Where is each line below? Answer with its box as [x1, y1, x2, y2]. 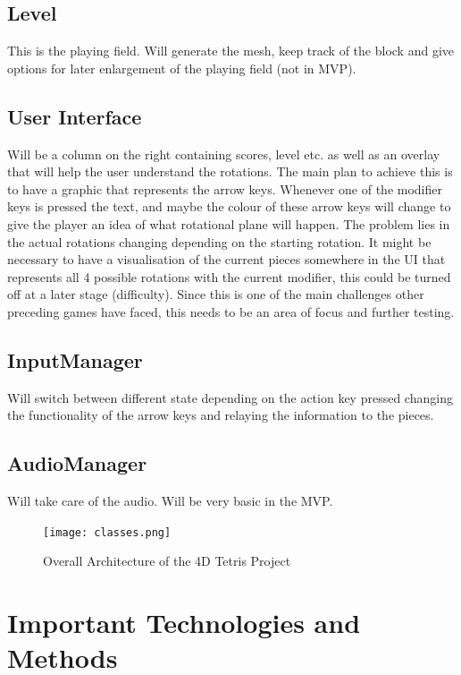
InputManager [7, 346, 143, 373]
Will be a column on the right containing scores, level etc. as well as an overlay [7, 144, 440, 163]
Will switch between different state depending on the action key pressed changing [7, 388, 453, 406]
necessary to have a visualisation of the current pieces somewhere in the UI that [7, 250, 446, 269]
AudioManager [7, 449, 147, 477]
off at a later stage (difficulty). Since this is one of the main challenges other [7, 285, 424, 303]
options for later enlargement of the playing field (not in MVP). [7, 58, 356, 77]
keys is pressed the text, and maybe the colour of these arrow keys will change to [7, 197, 451, 216]
